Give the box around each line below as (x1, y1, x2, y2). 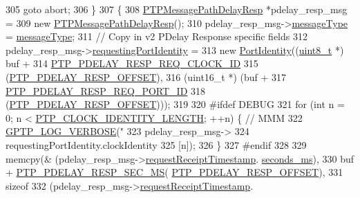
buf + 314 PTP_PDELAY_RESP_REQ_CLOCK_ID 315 (6, 56, 258, 71)
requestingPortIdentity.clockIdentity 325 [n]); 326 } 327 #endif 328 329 (6, 137, 307, 152)
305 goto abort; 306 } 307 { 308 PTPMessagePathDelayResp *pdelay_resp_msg (6, 2, 348, 16)
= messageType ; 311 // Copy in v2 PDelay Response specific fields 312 (6, 29, 307, 44)
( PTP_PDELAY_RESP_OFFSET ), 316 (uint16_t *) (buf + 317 (6, 69, 287, 84)
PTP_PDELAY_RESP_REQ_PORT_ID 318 (6, 83, 206, 98)
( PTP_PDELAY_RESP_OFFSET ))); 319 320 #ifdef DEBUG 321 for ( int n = (6, 97, 345, 111)
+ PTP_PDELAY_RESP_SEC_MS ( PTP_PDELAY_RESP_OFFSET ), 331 (6, 165, 343, 179)
